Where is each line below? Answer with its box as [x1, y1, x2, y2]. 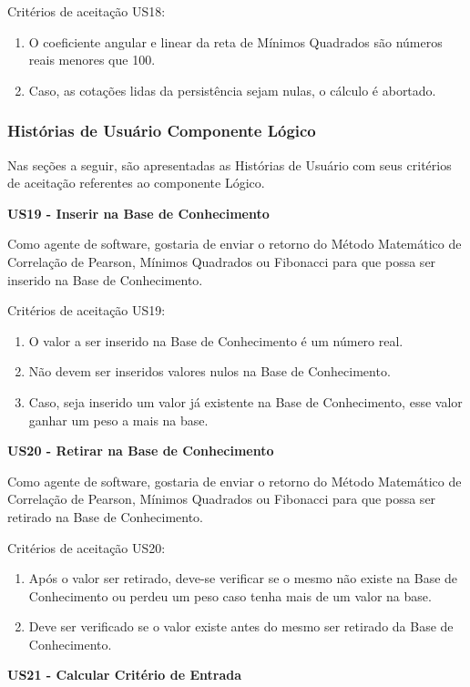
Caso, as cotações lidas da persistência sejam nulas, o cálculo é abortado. [28, 80, 436, 99]
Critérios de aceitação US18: [7, 2, 166, 20]
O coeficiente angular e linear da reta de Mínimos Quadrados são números [28, 32, 443, 51]
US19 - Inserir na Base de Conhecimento [7, 203, 270, 222]
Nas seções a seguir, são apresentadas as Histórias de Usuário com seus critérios [7, 155, 452, 174]
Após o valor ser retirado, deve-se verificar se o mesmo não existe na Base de [28, 569, 458, 588]
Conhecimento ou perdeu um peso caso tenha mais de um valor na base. [28, 586, 432, 605]
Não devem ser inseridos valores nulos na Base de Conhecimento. [28, 362, 391, 381]
